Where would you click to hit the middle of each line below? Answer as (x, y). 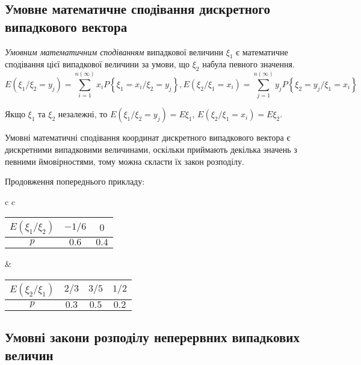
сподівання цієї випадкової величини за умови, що (97, 64)
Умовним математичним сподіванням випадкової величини (114, 51)
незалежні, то (83, 114)
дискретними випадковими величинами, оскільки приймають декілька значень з (151, 149)
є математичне (262, 51)
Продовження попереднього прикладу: (75, 181)
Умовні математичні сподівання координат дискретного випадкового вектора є (148, 137)
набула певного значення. (248, 64)
